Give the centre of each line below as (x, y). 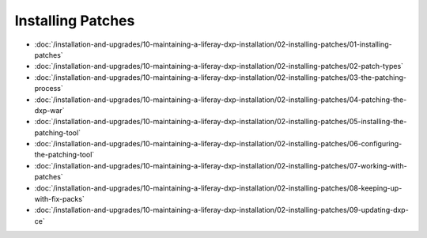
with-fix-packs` (59, 199)
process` (49, 89)
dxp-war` (49, 110)
